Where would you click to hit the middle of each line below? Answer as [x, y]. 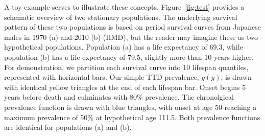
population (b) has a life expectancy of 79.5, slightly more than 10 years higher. [129, 56]
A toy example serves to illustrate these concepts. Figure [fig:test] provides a [124, 7]
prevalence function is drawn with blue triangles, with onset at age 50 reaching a [130, 107]
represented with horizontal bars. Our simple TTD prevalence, [102, 77]
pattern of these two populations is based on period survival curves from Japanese [132, 27]
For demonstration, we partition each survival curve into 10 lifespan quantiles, [126, 67]
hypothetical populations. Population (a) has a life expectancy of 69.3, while [124, 47]
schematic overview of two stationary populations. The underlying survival [121, 17]
